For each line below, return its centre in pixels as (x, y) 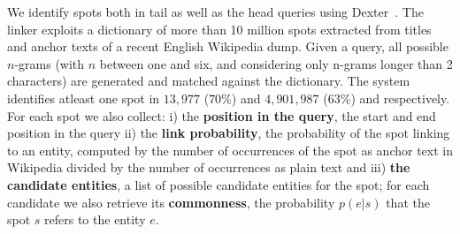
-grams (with (50, 63)
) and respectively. (400, 98)
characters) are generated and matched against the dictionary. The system (209, 81)
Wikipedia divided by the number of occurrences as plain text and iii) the (209, 167)
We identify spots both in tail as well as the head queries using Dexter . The (215, 11)
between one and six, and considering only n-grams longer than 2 (276, 63)
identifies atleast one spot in (84, 98)
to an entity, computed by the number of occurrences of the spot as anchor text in (230, 150)
